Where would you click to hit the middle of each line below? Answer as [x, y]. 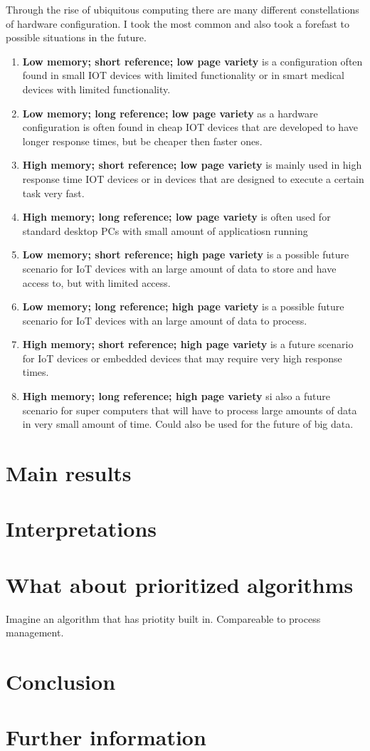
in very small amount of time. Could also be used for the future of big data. [188, 424]
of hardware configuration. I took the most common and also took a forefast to [178, 23]
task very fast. [53, 193]
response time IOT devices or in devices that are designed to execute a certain [193, 178]
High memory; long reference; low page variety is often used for [176, 217]
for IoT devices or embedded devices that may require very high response [182, 358]
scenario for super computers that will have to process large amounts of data [190, 410]
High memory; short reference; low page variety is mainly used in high [192, 165]
